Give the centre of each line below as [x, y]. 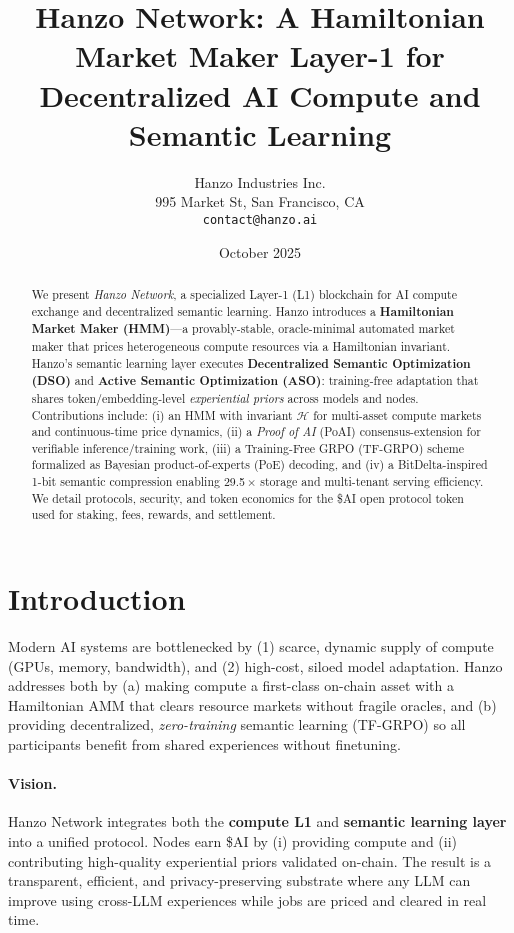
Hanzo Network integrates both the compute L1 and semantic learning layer [257, 821]
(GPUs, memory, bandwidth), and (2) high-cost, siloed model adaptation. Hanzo [255, 665]
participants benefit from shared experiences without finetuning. [204, 744]
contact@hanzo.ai [260, 219]
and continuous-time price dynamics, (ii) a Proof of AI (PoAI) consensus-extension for [256, 431]
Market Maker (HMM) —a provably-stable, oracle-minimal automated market [243, 329]
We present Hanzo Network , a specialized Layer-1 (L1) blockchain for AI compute [244, 293]
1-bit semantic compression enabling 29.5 [138, 481]
